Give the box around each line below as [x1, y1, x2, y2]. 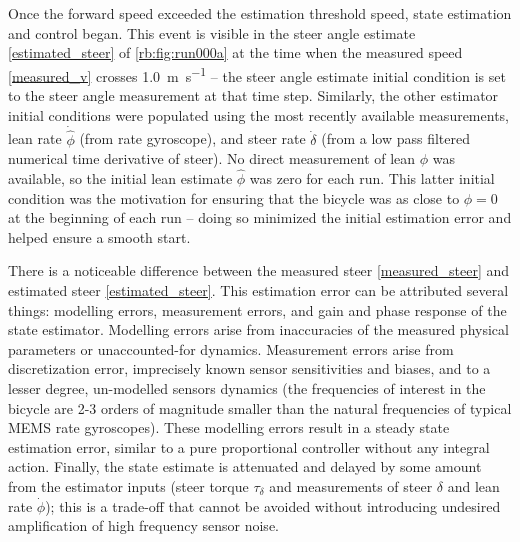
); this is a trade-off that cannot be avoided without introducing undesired [45, 495, 501, 516]
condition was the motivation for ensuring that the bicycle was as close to [8, 187, 460, 208]
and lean [447, 475, 500, 496]
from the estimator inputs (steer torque [8, 475, 249, 496]
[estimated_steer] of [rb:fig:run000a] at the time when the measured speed [8, 42, 463, 63]
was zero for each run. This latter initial [249, 168, 495, 189]
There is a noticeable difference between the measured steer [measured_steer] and [8, 260, 510, 281]
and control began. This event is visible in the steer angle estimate [8, 22, 416, 43]
